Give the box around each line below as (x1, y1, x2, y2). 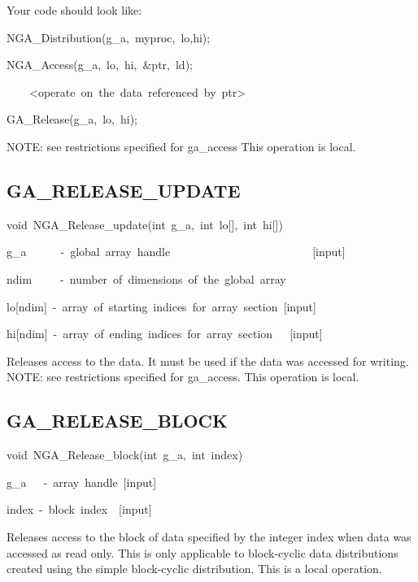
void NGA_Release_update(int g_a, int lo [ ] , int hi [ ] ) (7, 215, 284, 232)
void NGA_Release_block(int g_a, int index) (7, 446, 243, 463)
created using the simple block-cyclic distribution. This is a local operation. (7, 560, 382, 577)
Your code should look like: (7, 2, 142, 18)
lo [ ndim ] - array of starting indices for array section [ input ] (7, 298, 316, 315)
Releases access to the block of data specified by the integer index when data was (7, 528, 411, 545)
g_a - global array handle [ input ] (7, 243, 346, 260)
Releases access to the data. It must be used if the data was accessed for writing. (7, 352, 409, 369)
